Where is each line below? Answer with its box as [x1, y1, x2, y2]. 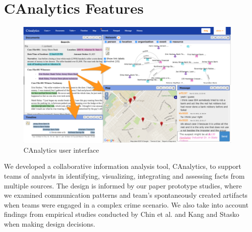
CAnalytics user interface [23, 144, 99, 155]
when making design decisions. [4, 218, 95, 229]
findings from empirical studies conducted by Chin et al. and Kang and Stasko [4, 209, 239, 219]
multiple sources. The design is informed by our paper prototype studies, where [4, 180, 242, 190]
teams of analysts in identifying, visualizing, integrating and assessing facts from [4, 170, 245, 181]
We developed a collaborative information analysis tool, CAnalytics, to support [4, 161, 242, 171]
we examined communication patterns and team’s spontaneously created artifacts [4, 190, 248, 200]
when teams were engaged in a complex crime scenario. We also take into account [4, 199, 249, 209]
